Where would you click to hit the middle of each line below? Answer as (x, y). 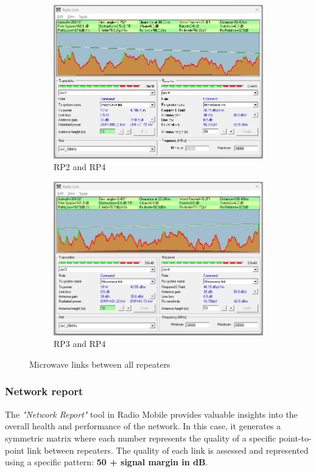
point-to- (295, 438)
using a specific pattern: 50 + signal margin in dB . (107, 462)
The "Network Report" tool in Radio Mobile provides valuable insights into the (151, 414)
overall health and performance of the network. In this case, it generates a (143, 426)
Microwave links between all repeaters (100, 364)
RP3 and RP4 (80, 344)
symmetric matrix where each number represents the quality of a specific (141, 438)
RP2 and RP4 (80, 167)
